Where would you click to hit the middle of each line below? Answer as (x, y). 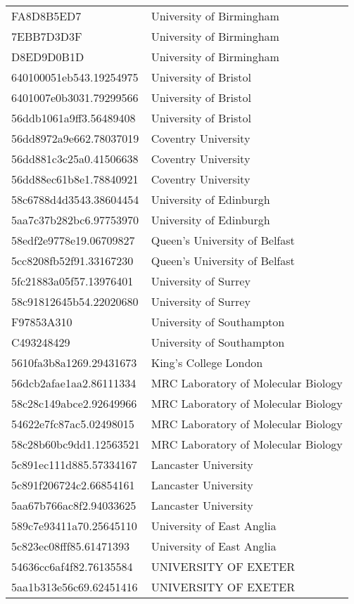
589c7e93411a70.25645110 (74, 526)
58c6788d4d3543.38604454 (75, 199)
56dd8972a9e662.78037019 (75, 138)
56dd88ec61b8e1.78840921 (75, 179)
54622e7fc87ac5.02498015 (73, 424)
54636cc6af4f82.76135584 (72, 566)
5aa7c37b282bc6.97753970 (75, 220)
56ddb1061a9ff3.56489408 (74, 118)
